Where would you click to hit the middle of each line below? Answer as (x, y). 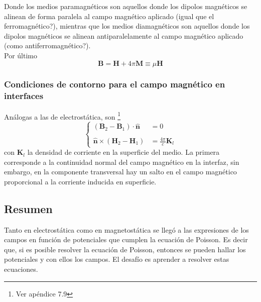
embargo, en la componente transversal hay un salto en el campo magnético (120, 172)
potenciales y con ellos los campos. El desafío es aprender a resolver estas (117, 259)
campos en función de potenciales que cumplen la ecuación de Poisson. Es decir (126, 239)
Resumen (28, 208)
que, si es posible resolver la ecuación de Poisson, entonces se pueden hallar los (125, 249)
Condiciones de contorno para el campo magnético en (115, 84)
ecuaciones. (21, 269)
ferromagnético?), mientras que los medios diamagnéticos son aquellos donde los (127, 26)
